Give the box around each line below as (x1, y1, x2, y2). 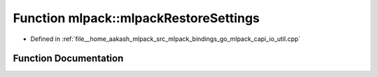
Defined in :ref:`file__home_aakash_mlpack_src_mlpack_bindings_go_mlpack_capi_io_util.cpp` (30, 35, 301, 43)
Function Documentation (13, 53, 124, 65)
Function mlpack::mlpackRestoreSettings (13, 10, 260, 26)
